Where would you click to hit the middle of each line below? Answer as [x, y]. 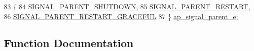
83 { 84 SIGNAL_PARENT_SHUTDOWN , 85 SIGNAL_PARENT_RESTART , [127, 6]
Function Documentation [69, 42]
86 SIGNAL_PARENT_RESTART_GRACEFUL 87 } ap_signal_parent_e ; [121, 16]
